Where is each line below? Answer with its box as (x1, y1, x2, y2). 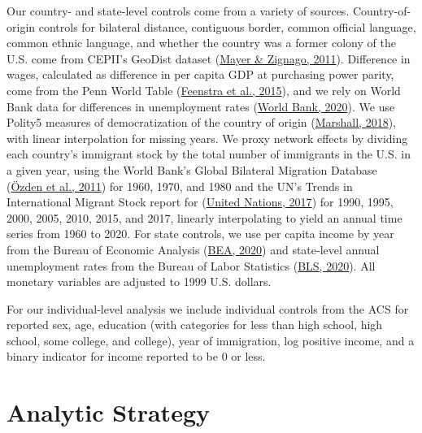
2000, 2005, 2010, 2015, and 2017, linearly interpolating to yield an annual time (7, 209, 402, 226)
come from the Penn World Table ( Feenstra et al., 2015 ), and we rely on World (7, 81, 401, 98)
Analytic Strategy (7, 396, 210, 429)
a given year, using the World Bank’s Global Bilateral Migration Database (7, 161, 377, 178)
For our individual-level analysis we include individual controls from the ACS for (7, 300, 409, 317)
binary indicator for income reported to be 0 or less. (7, 348, 266, 365)
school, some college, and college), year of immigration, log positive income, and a (7, 331, 415, 349)
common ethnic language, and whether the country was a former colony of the (7, 34, 396, 51)
